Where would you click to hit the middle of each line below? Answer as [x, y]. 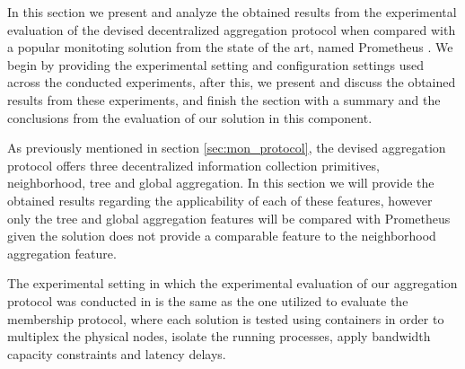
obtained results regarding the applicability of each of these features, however [220, 200]
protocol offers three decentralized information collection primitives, [193, 165]
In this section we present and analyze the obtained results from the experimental [232, 12]
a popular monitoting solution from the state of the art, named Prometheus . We [230, 47]
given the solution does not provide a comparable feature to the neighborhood [222, 236]
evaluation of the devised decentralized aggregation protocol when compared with [232, 29]
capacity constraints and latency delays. [117, 353]
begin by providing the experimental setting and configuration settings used [216, 64]
